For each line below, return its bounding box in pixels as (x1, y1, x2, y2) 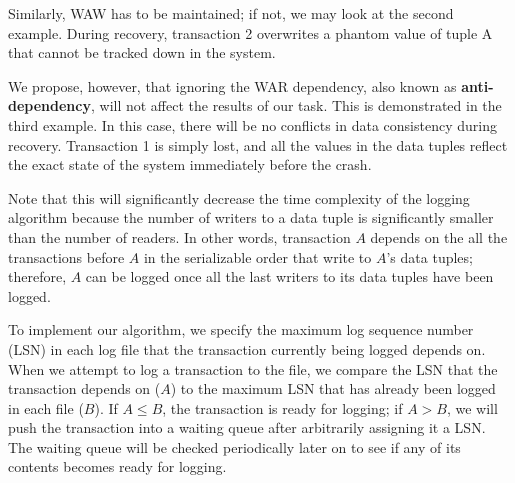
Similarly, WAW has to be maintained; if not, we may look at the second (8, 3, 454, 23)
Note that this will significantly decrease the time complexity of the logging (8, 187, 470, 208)
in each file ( (8, 397, 84, 418)
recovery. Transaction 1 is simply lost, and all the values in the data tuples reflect (8, 134, 508, 155)
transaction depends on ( (8, 378, 161, 399)
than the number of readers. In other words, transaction (8, 226, 351, 247)
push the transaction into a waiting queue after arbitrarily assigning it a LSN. (8, 417, 486, 438)
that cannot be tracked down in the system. (8, 42, 276, 63)
